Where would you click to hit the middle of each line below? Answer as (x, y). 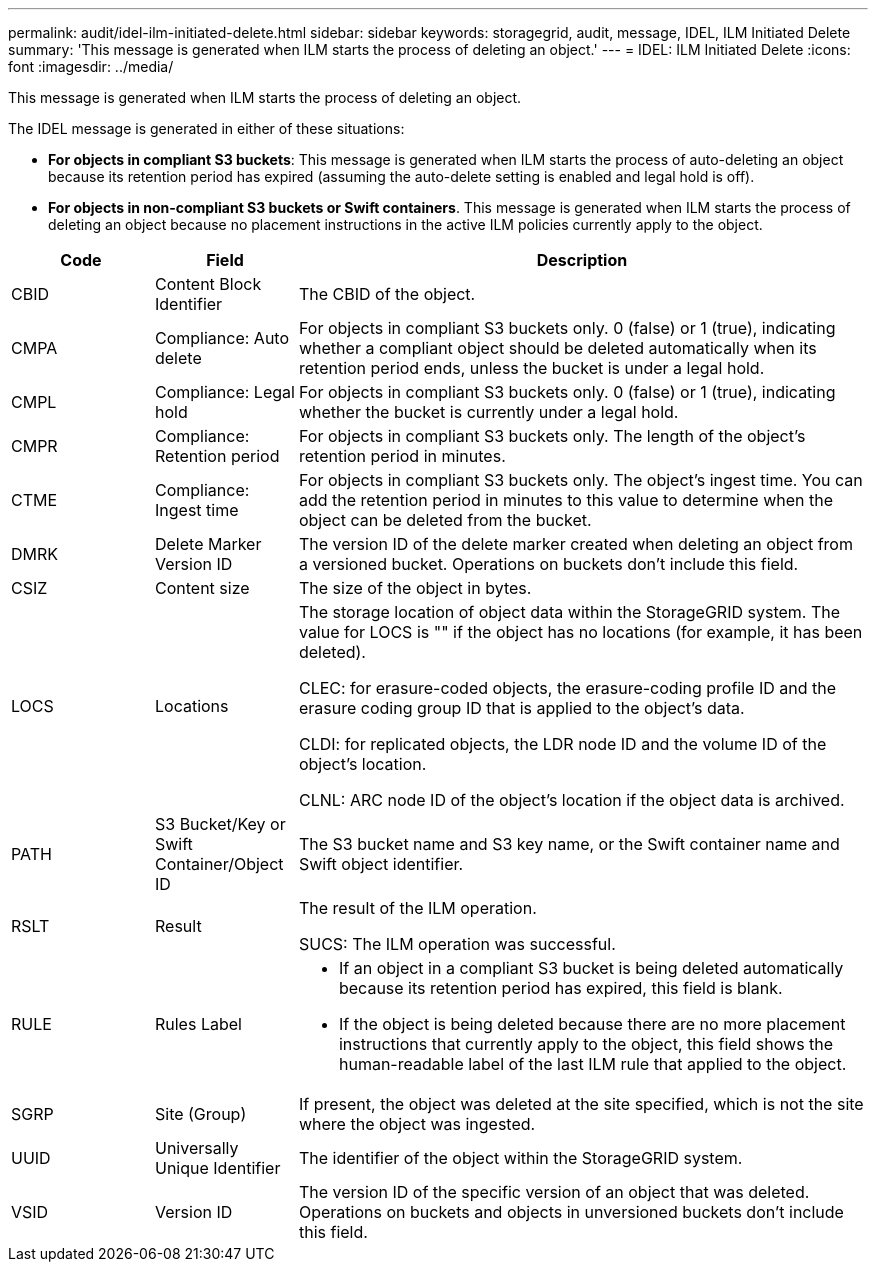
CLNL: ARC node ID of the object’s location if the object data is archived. (571, 800)
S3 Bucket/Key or (220, 824)
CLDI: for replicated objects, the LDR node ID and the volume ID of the (562, 744)
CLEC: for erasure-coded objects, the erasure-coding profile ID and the (567, 688)
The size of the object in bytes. (415, 588)
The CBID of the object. (387, 294)
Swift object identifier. (381, 864)
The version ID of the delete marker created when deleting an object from (575, 544)
